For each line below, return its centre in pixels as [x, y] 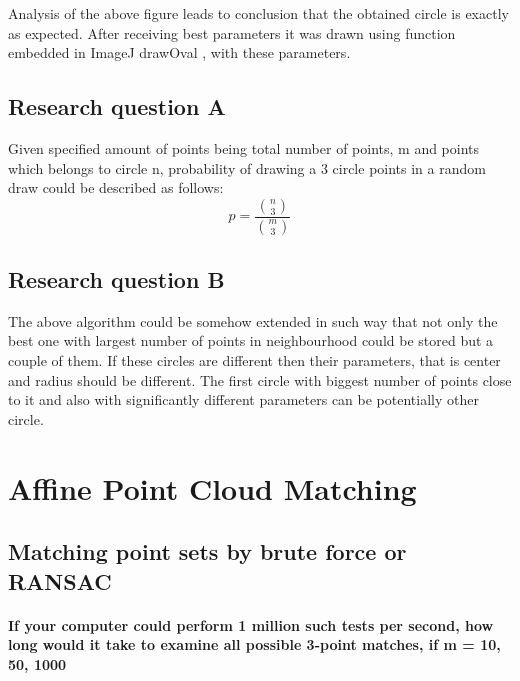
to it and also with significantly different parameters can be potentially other [243, 399]
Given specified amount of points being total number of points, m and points [244, 147]
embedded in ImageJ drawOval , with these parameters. [179, 52]
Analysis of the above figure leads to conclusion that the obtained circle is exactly [258, 13]
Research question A [117, 106]
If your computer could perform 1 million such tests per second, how [251, 624]
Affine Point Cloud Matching [212, 487]
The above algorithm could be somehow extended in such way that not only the [253, 320]
